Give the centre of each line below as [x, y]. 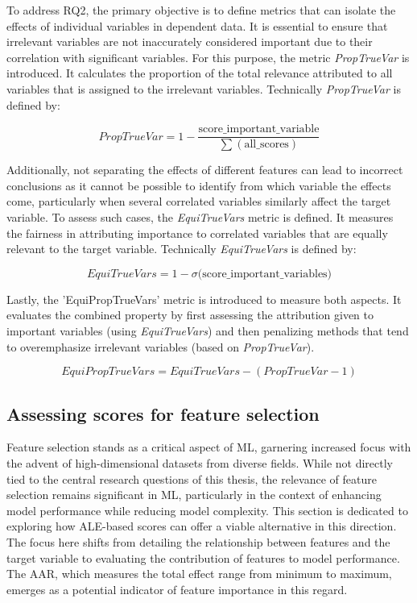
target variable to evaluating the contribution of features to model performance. [203, 557]
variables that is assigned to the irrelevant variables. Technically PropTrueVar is [204, 88]
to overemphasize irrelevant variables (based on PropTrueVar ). [161, 346]
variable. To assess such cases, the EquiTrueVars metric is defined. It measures [200, 217]
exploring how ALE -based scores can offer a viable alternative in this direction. [202, 526]
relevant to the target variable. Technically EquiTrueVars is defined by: [182, 249]
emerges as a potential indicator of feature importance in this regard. [177, 589]
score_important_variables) [267, 274]
